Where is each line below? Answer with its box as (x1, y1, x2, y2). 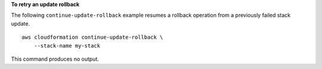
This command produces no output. (11, 55, 100, 62)
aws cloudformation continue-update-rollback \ (21, 34, 163, 41)
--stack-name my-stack (33, 42, 101, 49)
